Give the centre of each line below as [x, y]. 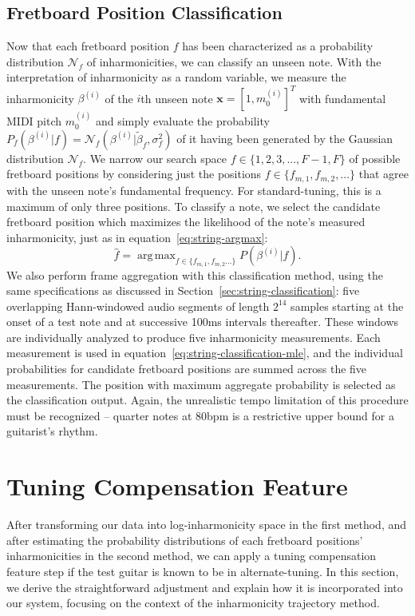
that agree [383, 174]
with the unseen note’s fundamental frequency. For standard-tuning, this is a [194, 190]
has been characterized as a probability [278, 46]
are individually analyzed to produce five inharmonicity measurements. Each [194, 337]
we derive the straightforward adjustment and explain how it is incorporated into [205, 587]
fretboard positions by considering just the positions [134, 174]
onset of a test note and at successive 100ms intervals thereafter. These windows [203, 322]
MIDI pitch [34, 121]
